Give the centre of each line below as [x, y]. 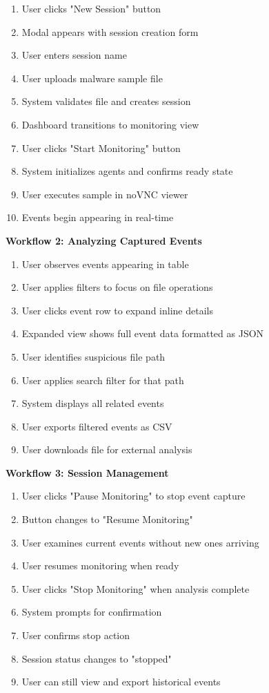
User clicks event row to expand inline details [117, 310]
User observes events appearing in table [105, 264]
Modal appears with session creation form [110, 31]
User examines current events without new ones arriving [140, 542]
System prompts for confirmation [92, 612]
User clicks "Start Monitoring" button [101, 148]
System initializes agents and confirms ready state [127, 171]
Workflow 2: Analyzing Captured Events [104, 240]
